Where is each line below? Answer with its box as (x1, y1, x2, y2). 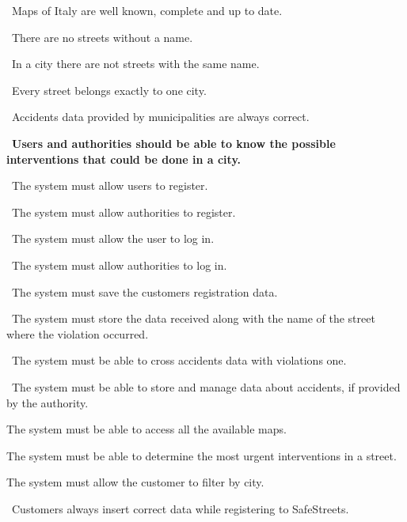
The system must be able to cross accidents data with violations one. (11, 352, 347, 369)
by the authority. (6, 394, 89, 410)
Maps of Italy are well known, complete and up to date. (11, 2, 283, 18)
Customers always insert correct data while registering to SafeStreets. (11, 500, 349, 516)
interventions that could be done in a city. (6, 150, 242, 167)
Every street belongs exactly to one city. (11, 81, 207, 98)
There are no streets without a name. (11, 28, 193, 45)
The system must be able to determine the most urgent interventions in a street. (6, 447, 397, 463)
